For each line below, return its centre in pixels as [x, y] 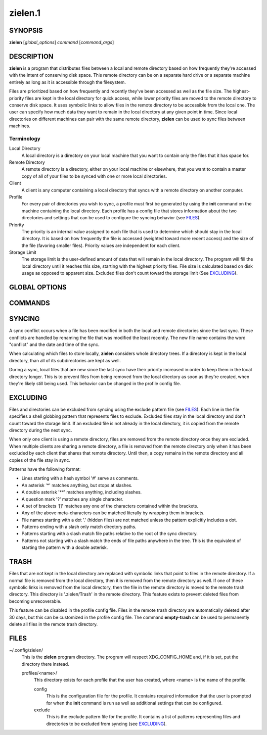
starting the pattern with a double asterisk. [65, 547]
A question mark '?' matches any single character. [72, 499]
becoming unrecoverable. [35, 601]
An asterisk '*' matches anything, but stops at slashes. [77, 485]
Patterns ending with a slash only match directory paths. [79, 527]
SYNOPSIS [26, 30]
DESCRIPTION [31, 56]
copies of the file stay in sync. [40, 460]
